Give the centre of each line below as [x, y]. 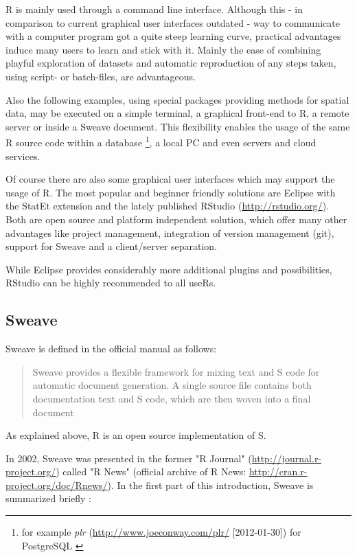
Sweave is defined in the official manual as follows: [111, 349]
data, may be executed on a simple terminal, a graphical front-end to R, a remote [177, 113]
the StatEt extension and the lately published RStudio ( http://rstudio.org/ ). [167, 206]
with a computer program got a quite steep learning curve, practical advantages [173, 36]
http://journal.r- [287, 458]
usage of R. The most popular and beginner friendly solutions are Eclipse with [171, 192]
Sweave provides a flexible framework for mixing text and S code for [176, 371]
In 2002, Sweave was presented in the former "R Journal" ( [129, 458]
